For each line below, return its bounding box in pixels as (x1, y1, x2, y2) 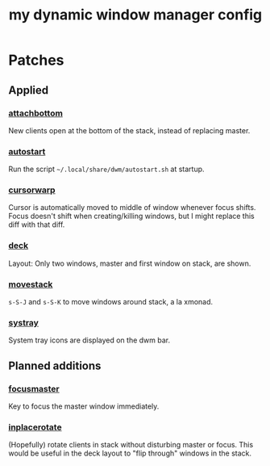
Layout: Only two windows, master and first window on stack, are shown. (8, 258, 251, 268)
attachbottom (8, 107, 63, 119)
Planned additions (8, 359, 102, 372)
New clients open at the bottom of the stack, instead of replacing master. (8, 125, 251, 135)
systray (8, 317, 39, 328)
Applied (8, 83, 49, 97)
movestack (8, 279, 53, 290)
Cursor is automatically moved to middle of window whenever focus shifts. (8, 203, 256, 212)
